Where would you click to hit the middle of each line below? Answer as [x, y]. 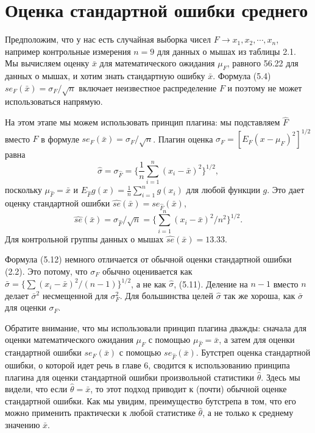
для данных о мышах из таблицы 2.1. [227, 51]
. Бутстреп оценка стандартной [253, 352]
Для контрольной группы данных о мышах [84, 238]
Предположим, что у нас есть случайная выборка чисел [108, 39]
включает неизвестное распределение [148, 87]
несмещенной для [75, 295]
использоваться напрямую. [54, 101]
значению [23, 424]
